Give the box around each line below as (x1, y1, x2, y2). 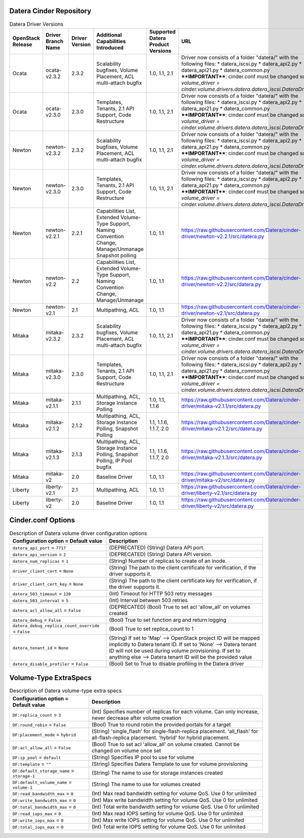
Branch (46, 38, 64, 45)
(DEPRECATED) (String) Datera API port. (109, 544, 205, 551)
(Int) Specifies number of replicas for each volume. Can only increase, (91, 708, 259, 715)
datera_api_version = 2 (12, 551, 66, 558)
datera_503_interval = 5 (12, 596, 68, 604)
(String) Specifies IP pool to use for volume (91, 754, 195, 761)
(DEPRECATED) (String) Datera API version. (109, 551, 213, 558)
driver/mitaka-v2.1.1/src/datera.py (181, 403, 261, 410)
